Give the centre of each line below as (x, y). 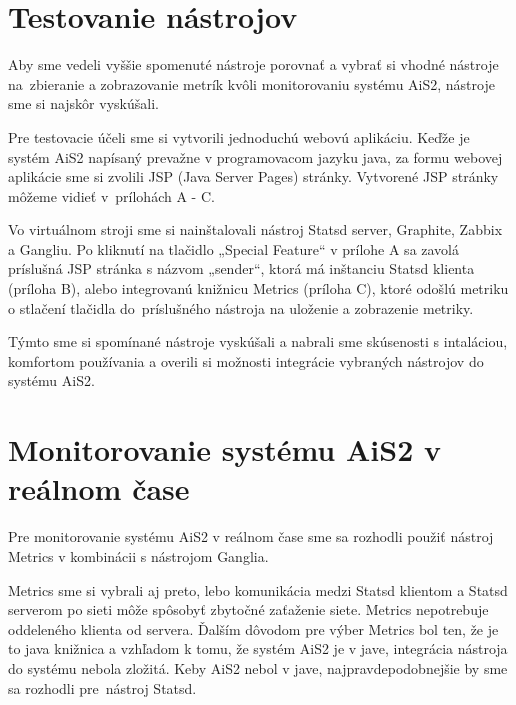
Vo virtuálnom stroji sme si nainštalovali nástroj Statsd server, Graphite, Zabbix (255, 229)
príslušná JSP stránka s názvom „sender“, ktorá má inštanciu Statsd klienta (241, 268)
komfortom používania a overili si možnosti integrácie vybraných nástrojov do (246, 360)
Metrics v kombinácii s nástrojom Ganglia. (138, 555)
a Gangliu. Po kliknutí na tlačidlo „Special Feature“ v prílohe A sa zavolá (234, 248)
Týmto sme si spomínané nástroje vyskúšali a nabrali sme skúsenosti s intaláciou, (258, 341)
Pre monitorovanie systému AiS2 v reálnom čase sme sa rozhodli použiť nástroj (251, 536)
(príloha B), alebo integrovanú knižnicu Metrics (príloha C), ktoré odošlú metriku (258, 288)
